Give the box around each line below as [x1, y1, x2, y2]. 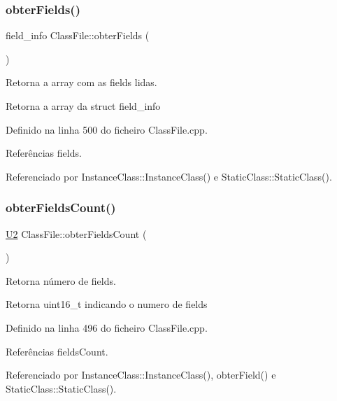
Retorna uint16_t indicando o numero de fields [6, 297, 208, 311]
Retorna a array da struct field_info [6, 99, 161, 113]
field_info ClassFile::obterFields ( [6, 28, 150, 43]
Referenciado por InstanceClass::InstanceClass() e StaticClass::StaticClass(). [6, 169, 332, 183]
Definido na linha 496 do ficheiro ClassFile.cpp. [6, 320, 208, 335]
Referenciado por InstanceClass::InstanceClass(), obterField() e [6, 367, 276, 382]
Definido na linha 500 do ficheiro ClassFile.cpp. [6, 122, 208, 136]
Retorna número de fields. [6, 273, 116, 288]
